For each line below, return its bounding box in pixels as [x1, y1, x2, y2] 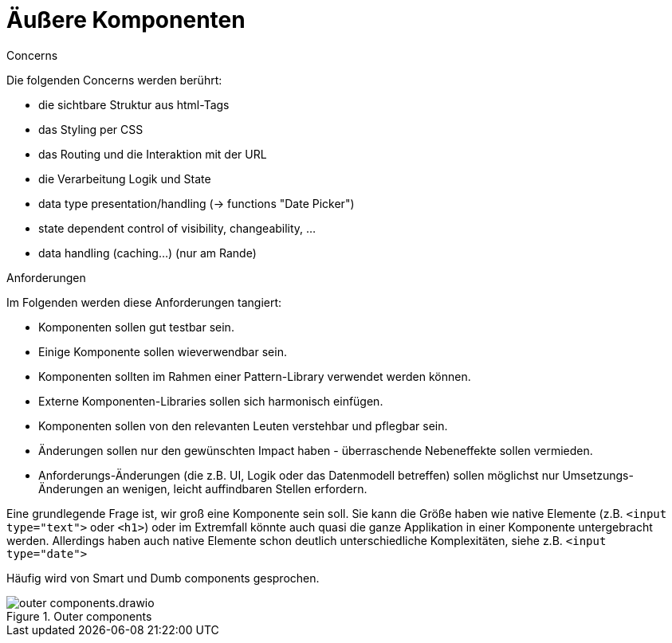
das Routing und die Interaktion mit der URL [38, 147, 267, 161]
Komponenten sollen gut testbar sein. [38, 320, 234, 334]
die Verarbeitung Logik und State [38, 171, 211, 186]
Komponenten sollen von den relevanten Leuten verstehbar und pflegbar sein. [38, 418, 448, 433]
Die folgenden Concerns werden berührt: [6, 73, 222, 87]
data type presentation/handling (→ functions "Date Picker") [38, 196, 355, 210]
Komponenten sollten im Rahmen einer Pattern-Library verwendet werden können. [38, 369, 471, 383]
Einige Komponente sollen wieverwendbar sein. [38, 344, 287, 359]
